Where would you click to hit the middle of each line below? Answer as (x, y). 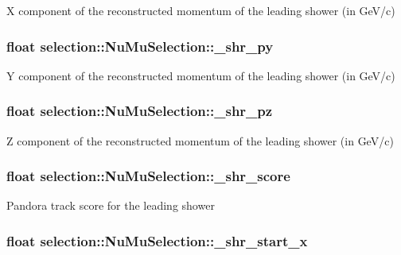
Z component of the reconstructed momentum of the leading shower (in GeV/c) (200, 140)
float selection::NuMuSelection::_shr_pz (140, 111)
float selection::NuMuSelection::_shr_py (140, 46)
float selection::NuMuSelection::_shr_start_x (157, 240)
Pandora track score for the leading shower (111, 205)
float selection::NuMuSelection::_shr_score (148, 176)
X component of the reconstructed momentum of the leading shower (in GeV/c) (201, 10)
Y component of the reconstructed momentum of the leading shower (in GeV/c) (201, 75)
